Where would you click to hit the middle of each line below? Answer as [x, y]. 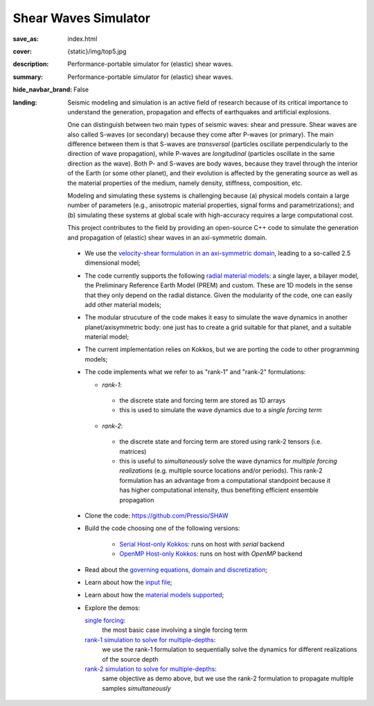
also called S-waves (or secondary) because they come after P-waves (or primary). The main [201, 134]
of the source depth [130, 659]
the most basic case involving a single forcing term [175, 630]
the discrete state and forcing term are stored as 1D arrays [203, 400]
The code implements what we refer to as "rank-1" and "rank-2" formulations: [195, 372]
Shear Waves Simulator [81, 18]
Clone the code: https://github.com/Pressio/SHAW [157, 515]
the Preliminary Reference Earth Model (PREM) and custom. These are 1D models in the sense [219, 285]
